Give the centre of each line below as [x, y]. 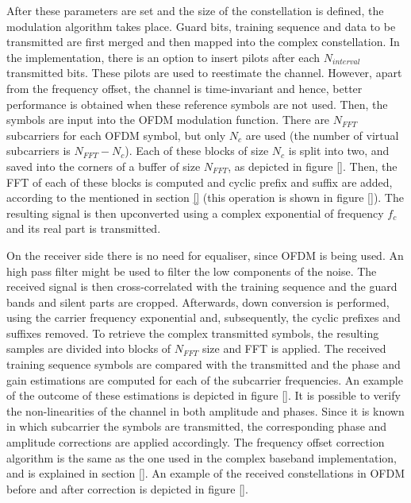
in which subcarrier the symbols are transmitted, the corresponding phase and [197, 426]
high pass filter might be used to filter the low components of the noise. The [192, 271]
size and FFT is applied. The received [294, 348]
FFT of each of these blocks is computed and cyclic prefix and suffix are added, [200, 182]
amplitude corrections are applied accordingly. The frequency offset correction [196, 442]
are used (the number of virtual [322, 135]
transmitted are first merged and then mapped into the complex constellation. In [203, 42]
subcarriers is [38, 151]
